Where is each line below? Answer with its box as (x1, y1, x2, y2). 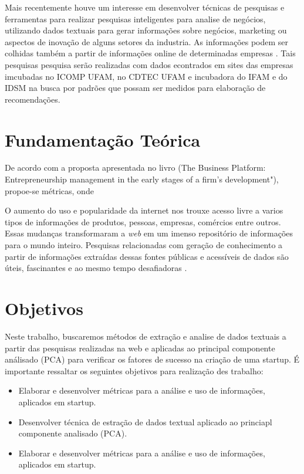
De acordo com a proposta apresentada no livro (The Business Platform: (5, 161, 266, 174)
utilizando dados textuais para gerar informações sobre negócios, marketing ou (5, 24, 287, 36)
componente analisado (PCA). (18, 427, 127, 439)
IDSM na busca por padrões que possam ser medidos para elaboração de (5, 82, 266, 94)
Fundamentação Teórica (5, 127, 201, 151)
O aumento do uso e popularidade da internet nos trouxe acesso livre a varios (5, 204, 283, 216)
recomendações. (5, 93, 60, 105)
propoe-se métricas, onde (5, 184, 94, 197)
